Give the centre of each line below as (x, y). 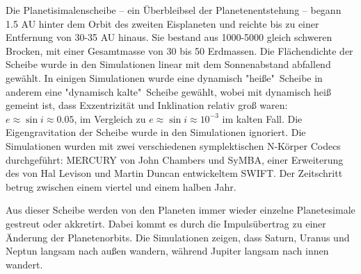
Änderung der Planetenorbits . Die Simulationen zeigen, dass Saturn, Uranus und (178, 237)
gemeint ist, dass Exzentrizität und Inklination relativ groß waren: (147, 105)
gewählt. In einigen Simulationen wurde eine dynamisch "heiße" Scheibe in (164, 77)
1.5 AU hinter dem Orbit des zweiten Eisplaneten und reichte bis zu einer (162, 23)
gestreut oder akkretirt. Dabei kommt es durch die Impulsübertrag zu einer (166, 223)
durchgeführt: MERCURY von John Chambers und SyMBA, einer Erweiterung (175, 159)
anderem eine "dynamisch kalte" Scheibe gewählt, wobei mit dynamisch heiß (168, 91)
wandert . (24, 264)
